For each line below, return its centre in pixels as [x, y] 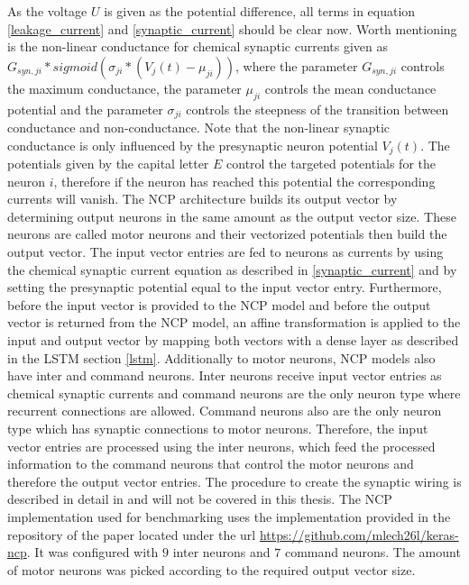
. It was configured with [92, 552]
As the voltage [47, 11]
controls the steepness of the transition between [317, 109]
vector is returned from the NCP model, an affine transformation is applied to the [234, 322]
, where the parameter [297, 65]
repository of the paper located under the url [132, 534]
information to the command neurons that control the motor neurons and [211, 464]
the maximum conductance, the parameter [124, 88]
